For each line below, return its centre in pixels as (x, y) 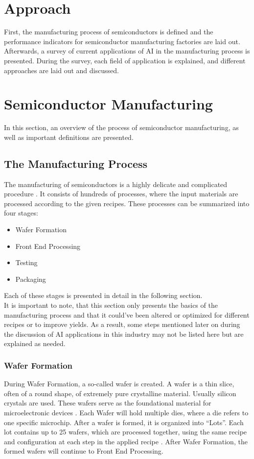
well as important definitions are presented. (69, 137)
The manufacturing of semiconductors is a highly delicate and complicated (116, 184)
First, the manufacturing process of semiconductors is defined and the (109, 32)
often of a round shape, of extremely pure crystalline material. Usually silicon (120, 393)
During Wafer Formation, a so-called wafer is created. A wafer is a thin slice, (119, 384)
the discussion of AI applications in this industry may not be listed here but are (124, 334)
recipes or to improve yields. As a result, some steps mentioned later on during (122, 324)
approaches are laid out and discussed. (61, 70)
